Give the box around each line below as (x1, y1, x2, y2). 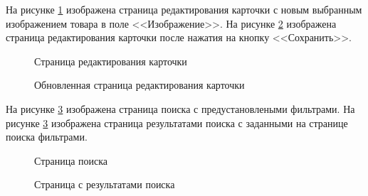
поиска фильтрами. (6, 129, 88, 144)
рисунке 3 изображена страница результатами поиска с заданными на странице (6, 115, 348, 130)
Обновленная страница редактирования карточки (34, 77, 245, 92)
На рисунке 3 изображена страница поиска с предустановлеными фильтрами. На (6, 101, 355, 116)
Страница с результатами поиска (34, 177, 175, 192)
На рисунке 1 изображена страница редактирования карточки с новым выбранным (6, 2, 362, 16)
